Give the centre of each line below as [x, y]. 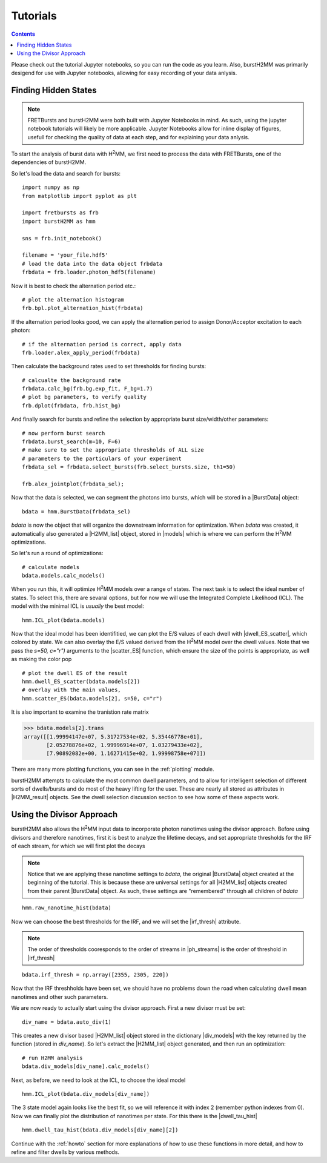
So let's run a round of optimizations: [57, 553]
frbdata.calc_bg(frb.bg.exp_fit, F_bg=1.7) [88, 389]
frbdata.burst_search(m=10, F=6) [71, 442]
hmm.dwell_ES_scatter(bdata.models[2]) [81, 681]
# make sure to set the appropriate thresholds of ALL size [113, 450]
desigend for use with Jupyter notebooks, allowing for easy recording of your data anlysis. [124, 73]
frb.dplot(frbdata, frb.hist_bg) [71, 405]
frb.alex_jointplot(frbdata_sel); [73, 484]
